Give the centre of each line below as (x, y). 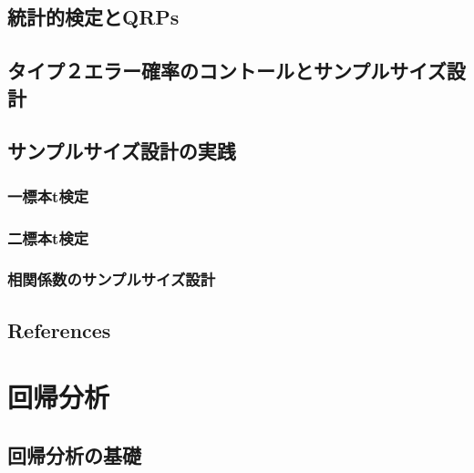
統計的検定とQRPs (93, 17)
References (59, 329)
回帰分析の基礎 (74, 454)
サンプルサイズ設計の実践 (122, 151)
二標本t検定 (48, 237)
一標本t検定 (48, 195)
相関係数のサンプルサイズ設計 (112, 279)
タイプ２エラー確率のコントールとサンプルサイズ (227, 71)
